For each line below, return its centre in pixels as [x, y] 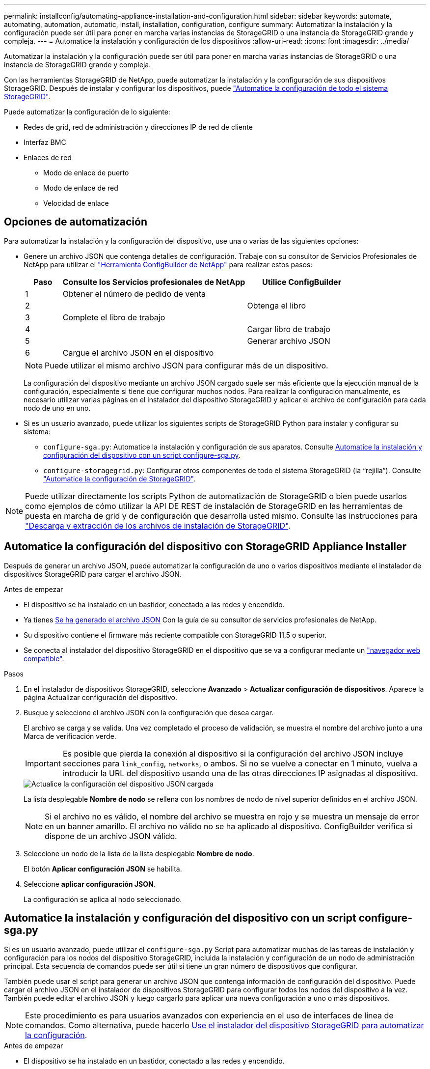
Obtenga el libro [277, 305]
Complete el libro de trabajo [114, 317]
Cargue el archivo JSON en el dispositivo [138, 352]
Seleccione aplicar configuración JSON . [90, 884]
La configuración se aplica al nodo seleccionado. [103, 899]
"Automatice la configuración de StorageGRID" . [119, 478]
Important [43, 763]
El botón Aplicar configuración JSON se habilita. [103, 869]
